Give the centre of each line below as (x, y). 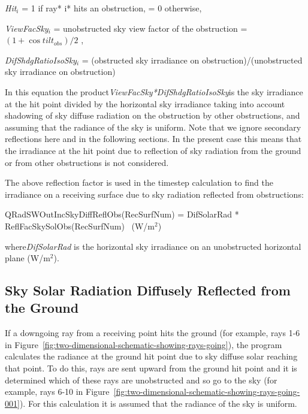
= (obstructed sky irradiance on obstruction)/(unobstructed (192, 60)
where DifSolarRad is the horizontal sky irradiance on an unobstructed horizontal (153, 246)
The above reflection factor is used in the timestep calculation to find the (139, 182)
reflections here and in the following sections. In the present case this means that (153, 139)
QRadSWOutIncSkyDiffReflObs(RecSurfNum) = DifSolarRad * (122, 214)
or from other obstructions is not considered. (87, 162)
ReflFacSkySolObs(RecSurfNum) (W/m (80, 226)
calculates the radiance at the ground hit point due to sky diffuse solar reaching (151, 356)
